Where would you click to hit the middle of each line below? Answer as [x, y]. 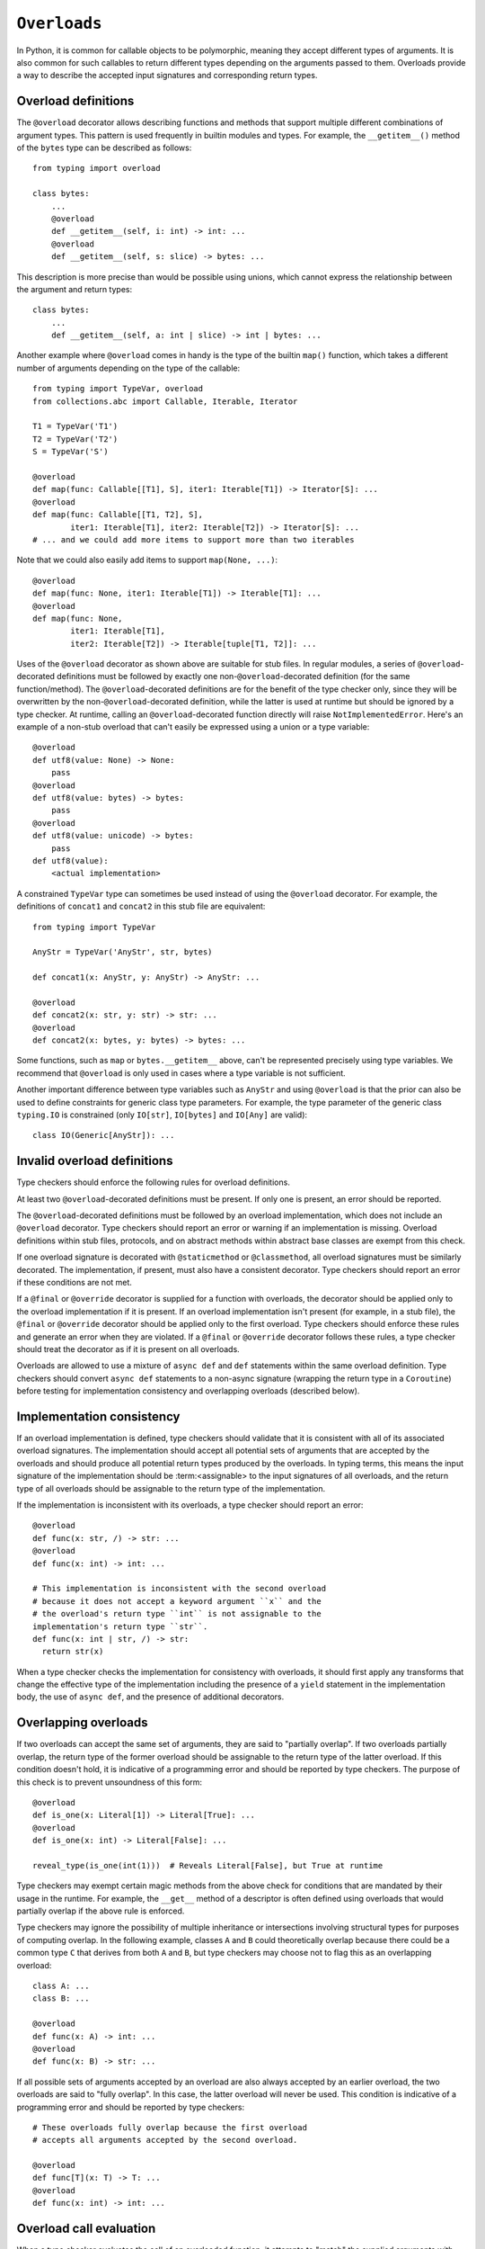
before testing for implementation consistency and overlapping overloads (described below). [188, 1391]
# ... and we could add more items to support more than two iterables [194, 539]
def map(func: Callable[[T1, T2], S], [118, 515]
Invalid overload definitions [95, 1161]
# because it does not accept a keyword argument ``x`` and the [177, 1601]
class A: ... [61, 1986]
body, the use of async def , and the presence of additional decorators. [150, 1697]
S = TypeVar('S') [71, 452]
